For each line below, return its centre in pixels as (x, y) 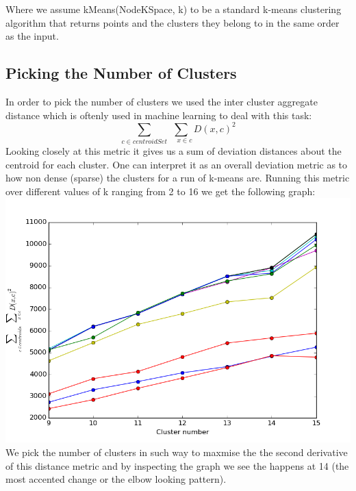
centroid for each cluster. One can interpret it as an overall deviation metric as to (177, 164)
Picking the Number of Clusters (121, 73)
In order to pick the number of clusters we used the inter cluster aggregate (162, 101)
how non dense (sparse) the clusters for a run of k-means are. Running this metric (178, 178)
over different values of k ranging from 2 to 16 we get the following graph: (161, 191)
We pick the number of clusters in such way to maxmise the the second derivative (177, 452)
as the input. (32, 36)
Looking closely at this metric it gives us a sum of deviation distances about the (174, 151)
